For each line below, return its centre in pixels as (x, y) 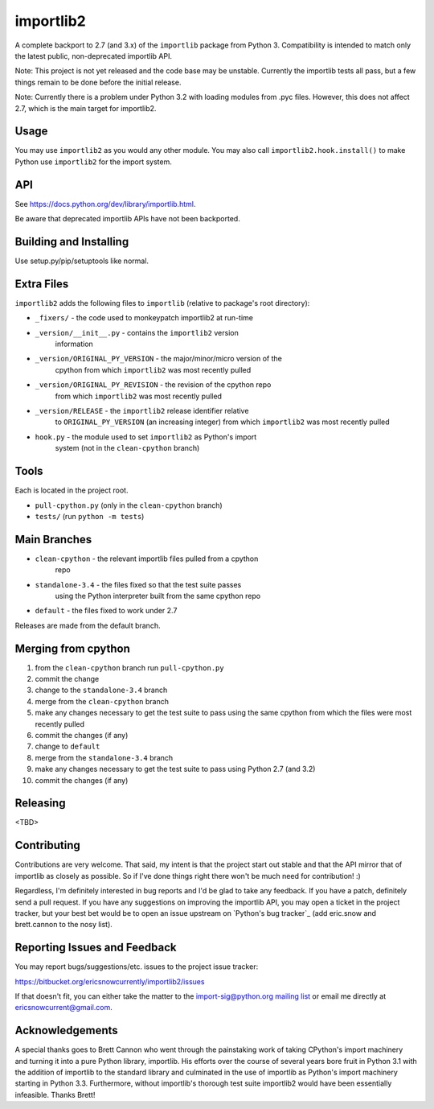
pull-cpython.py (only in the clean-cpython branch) (129, 505)
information (74, 344)
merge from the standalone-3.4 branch (104, 757)
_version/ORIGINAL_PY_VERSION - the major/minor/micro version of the (159, 359)
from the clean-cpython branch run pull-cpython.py (129, 667)
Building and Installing (72, 241)
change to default (68, 746)
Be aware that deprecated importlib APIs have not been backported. (127, 219)
